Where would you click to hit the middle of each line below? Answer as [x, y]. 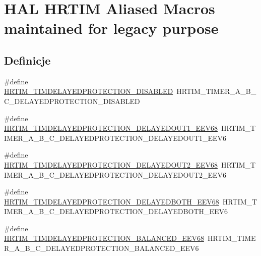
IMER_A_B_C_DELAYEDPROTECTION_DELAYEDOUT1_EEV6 [115, 138]
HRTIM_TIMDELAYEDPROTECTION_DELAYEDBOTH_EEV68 [112, 201]
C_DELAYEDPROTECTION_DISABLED [72, 101]
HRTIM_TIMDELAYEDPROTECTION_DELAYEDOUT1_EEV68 [111, 128]
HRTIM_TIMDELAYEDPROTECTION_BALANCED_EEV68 [104, 238]
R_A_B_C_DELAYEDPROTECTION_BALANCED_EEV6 [102, 248]
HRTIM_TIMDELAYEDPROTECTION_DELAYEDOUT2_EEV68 [111, 164]
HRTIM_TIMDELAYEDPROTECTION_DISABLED [89, 91]
